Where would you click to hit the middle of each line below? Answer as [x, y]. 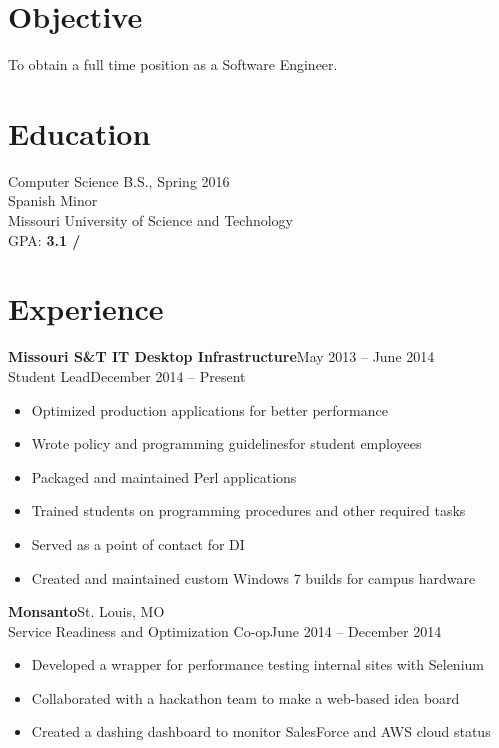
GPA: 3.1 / [44, 239]
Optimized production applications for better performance [209, 409]
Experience [86, 308]
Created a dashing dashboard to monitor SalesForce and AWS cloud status [261, 731]
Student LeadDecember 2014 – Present [127, 375]
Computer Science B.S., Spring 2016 [119, 180]
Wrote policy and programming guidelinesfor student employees [226, 443]
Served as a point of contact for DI [138, 543]
